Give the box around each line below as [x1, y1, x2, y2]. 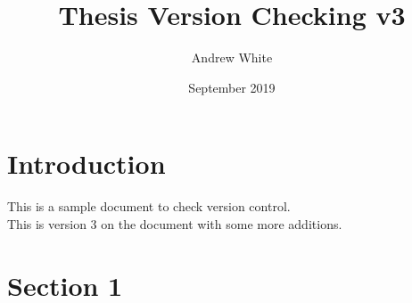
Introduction [7, 145, 166, 182]
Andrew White [191, 48, 273, 67]
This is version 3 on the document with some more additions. [7, 214, 342, 233]
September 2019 [188, 78, 276, 96]
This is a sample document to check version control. [7, 197, 291, 216]
